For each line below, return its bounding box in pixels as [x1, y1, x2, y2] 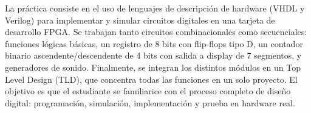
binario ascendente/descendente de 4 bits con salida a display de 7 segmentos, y [5, 49, 302, 62]
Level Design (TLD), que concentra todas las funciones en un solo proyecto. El [5, 73, 298, 85]
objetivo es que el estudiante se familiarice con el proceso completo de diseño [5, 85, 291, 97]
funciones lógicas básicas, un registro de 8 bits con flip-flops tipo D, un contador [5, 37, 303, 50]
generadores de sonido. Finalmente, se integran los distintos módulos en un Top [5, 60, 301, 73]
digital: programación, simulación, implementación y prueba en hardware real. [5, 96, 295, 109]
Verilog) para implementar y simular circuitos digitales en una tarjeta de [5, 13, 275, 26]
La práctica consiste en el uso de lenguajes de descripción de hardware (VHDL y [5, 2, 305, 14]
